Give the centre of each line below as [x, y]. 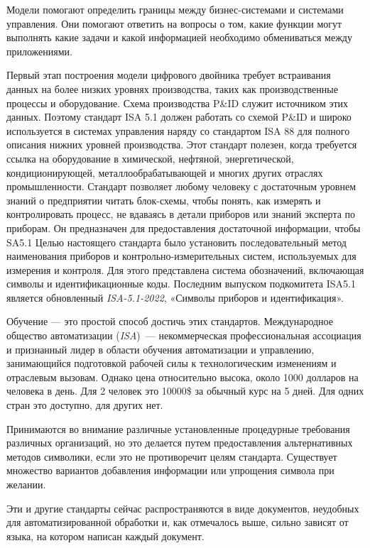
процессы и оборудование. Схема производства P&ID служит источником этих [178, 103]
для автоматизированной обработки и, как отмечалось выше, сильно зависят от [178, 522]
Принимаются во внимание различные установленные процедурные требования [178, 428]
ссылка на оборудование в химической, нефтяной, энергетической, [150, 158]
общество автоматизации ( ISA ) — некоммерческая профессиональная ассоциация [184, 335]
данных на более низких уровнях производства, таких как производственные [172, 88]
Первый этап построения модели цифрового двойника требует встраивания [169, 75]
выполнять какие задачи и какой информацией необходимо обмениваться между [179, 37]
